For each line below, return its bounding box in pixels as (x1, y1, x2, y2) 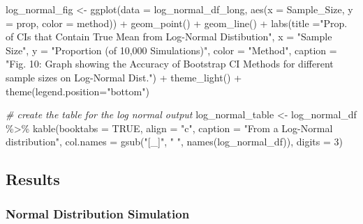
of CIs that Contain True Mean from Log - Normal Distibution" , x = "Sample (6, 29, 332, 44)
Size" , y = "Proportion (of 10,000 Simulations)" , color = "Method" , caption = (6, 42, 337, 57)
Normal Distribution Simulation (6, 205, 190, 222)
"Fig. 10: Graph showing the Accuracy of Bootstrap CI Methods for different (6, 56, 334, 71)
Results (6, 168, 60, 190)
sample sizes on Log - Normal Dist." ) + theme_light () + (6, 70, 242, 84)
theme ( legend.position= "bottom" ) (6, 83, 149, 98)
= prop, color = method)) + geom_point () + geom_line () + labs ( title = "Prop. (6, 15, 348, 30)
